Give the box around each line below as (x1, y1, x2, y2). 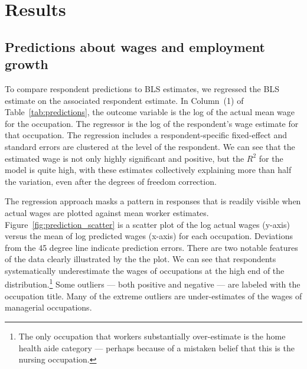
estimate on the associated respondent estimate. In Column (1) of (5, 94, 244, 106)
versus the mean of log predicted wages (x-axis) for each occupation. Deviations (5, 230, 293, 242)
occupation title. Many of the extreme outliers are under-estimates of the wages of (5, 289, 302, 302)
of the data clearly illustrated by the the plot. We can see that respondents (5, 253, 276, 265)
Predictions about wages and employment (5, 37, 265, 55)
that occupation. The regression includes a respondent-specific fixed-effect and (5, 129, 288, 141)
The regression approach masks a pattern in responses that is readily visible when (5, 195, 301, 207)
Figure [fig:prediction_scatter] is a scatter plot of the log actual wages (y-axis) (5, 218, 290, 230)
